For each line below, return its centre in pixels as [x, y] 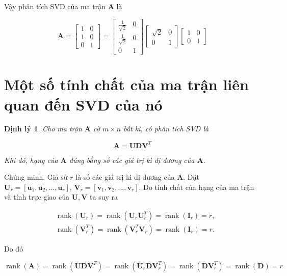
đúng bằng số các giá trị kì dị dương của [132, 160]
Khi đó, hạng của [31, 160]
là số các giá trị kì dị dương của [125, 177]
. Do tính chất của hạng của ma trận [197, 187]
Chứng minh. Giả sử [36, 177]
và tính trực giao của [37, 197]
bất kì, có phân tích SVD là [166, 129]
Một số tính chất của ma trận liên [126, 84]
